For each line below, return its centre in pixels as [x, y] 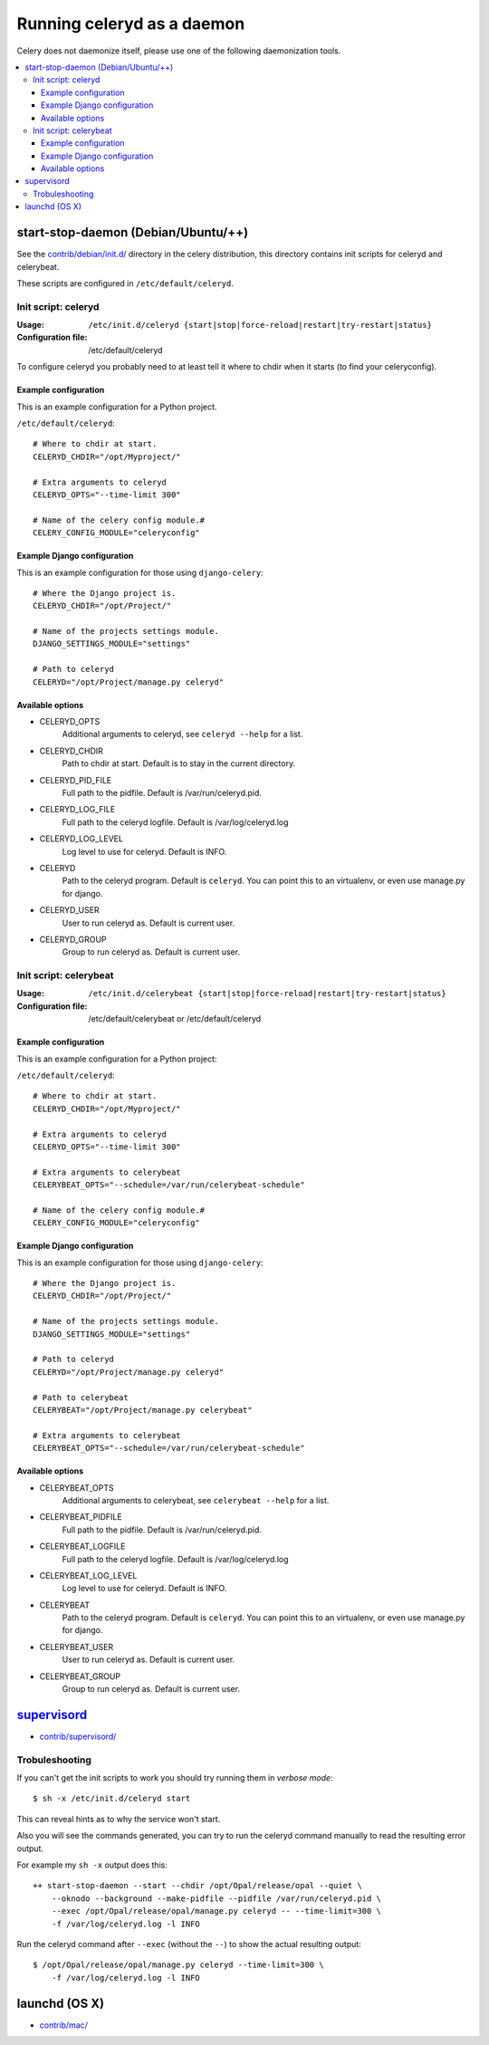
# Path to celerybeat [81, 1397]
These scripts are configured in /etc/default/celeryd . [125, 283]
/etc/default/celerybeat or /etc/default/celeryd [175, 1019]
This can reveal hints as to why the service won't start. [119, 1819]
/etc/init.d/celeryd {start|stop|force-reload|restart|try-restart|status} [260, 325]
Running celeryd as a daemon [131, 24]
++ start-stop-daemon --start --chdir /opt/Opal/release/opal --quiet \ [197, 1886]
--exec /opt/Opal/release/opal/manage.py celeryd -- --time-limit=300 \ [216, 1911]
